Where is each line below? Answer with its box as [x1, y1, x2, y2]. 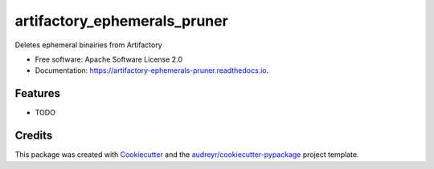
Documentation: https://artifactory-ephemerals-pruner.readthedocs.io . [35, 66, 269, 75]
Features [14, 87, 60, 100]
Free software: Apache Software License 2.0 [35, 54, 183, 64]
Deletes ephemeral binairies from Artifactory [14, 40, 162, 50]
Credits [14, 129, 53, 143]
